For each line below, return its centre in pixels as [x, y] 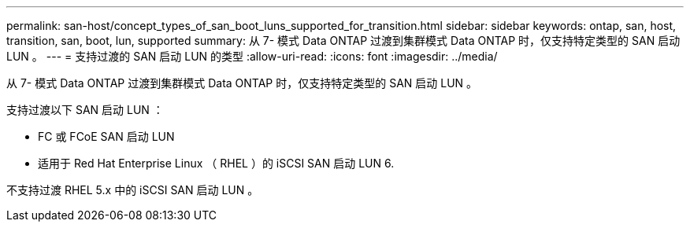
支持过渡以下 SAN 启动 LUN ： [85, 110]
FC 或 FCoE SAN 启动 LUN [106, 136]
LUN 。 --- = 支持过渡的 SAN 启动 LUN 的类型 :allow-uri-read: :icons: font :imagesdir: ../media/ [252, 56]
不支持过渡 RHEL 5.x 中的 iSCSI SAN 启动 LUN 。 [133, 190]
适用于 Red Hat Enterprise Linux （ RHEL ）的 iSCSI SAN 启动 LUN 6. [216, 163]
